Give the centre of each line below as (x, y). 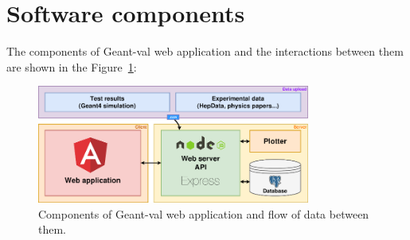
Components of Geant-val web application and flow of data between (204, 213)
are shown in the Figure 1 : (72, 66)
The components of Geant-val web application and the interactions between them (205, 51)
